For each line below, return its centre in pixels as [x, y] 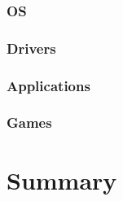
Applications [48, 85]
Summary [62, 179]
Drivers [31, 48]
